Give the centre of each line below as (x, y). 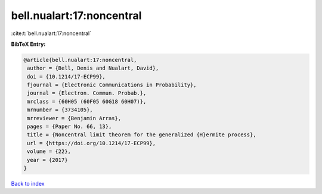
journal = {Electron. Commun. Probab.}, (87, 93)
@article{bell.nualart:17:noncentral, (80, 60)
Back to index (28, 183)
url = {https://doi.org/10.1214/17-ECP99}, (92, 143)
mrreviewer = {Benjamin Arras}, (74, 118)
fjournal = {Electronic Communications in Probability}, (112, 85)
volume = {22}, (49, 151)
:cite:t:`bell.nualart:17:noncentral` (51, 33)
